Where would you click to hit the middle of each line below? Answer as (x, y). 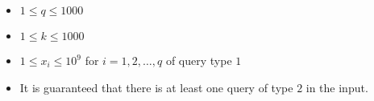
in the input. (337, 87)
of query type (199, 60)
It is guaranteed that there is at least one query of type (156, 87)
